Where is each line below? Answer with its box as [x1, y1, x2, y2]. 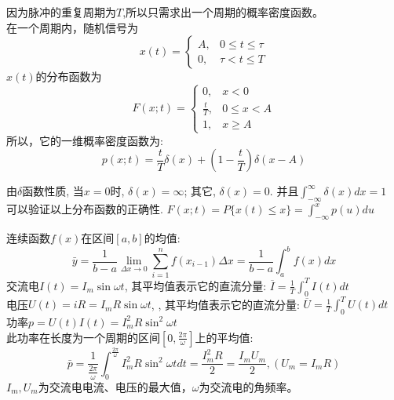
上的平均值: [195, 329, 254, 345]
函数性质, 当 [22, 183, 84, 199]
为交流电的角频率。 [199, 378, 298, 395]
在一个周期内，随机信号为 [6, 19, 138, 35]
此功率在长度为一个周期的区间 [6, 329, 160, 345]
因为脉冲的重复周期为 [6, 4, 116, 20]
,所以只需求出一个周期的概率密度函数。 [122, 4, 324, 20]
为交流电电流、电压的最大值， [38, 378, 192, 395]
